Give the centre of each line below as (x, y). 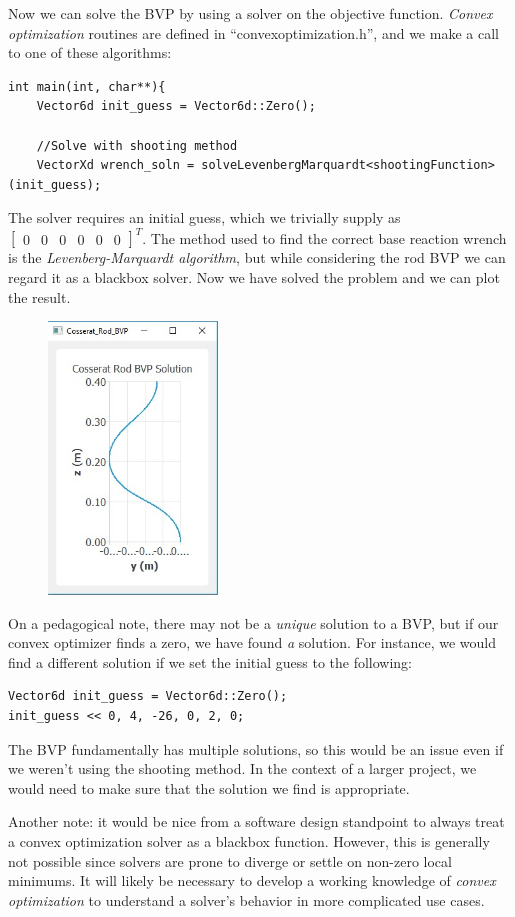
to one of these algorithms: (90, 52)
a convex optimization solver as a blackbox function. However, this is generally (249, 840)
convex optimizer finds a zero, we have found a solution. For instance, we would (252, 642)
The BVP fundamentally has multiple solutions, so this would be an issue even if (256, 748)
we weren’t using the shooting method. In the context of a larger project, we (242, 768)
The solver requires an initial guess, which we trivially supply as (204, 217)
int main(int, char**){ (87, 86)
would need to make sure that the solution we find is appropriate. (209, 787)
